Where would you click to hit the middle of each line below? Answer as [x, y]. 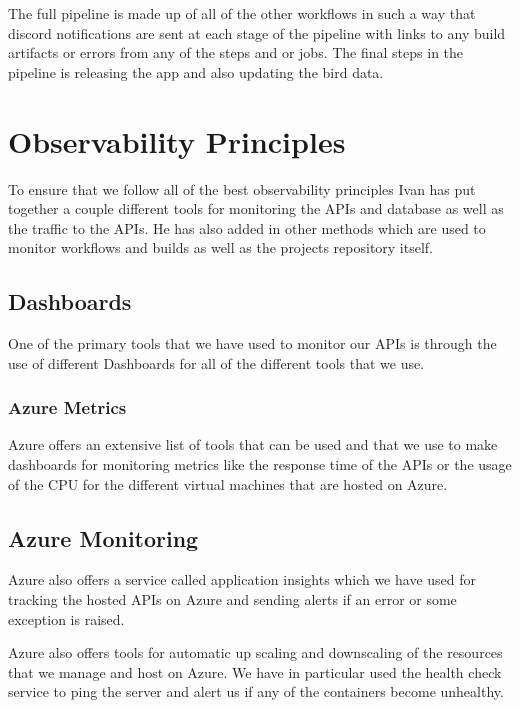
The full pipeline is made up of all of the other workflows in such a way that [242, 13]
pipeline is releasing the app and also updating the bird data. [196, 71]
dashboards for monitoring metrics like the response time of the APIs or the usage [260, 464]
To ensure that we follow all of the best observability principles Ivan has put [242, 188]
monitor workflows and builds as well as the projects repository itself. [221, 247]
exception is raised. [66, 618]
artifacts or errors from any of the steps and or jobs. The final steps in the [236, 52]
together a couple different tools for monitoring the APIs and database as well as [256, 208]
